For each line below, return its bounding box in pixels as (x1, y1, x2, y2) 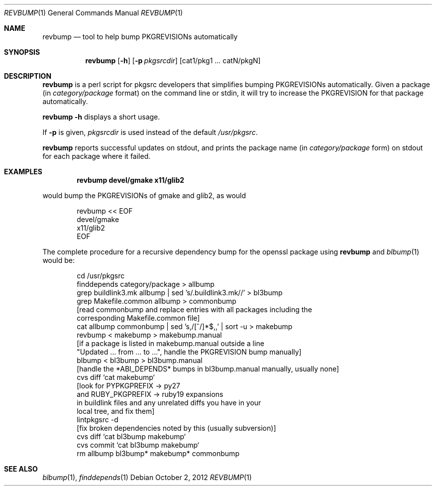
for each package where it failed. (42, 152, 151, 160)
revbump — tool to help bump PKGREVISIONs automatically (42, 32, 238, 41)
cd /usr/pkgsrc (77, 271, 125, 280)
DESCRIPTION (4, 72, 52, 80)
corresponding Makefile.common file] (77, 314, 200, 322)
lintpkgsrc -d (77, 415, 118, 424)
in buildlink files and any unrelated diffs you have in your (77, 398, 261, 407)
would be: (42, 256, 75, 264)
